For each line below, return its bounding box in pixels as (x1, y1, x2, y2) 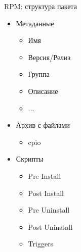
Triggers (28, 238, 54, 249)
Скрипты (16, 154, 44, 164)
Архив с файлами (16, 120, 70, 130)
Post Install (28, 187, 64, 198)
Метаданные (16, 18, 54, 28)
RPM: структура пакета (4, 1, 77, 11)
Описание (28, 85, 58, 96)
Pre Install (28, 170, 61, 181)
